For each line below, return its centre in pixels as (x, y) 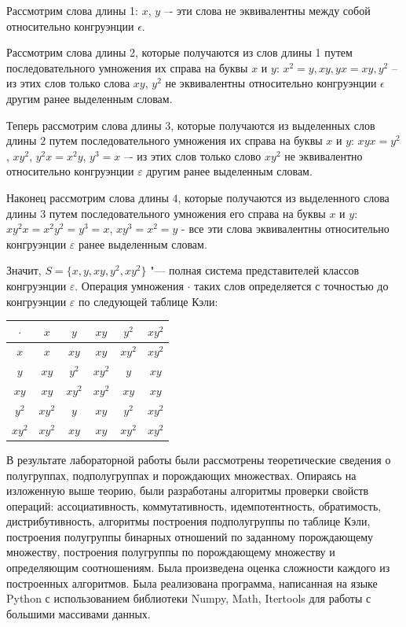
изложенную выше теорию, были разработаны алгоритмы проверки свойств (188, 491)
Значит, (24, 270)
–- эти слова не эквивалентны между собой (267, 10)
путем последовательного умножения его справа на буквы (187, 213)
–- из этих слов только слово (192, 155)
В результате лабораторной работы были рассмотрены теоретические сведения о (199, 459)
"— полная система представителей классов (255, 270)
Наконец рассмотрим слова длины (88, 197)
